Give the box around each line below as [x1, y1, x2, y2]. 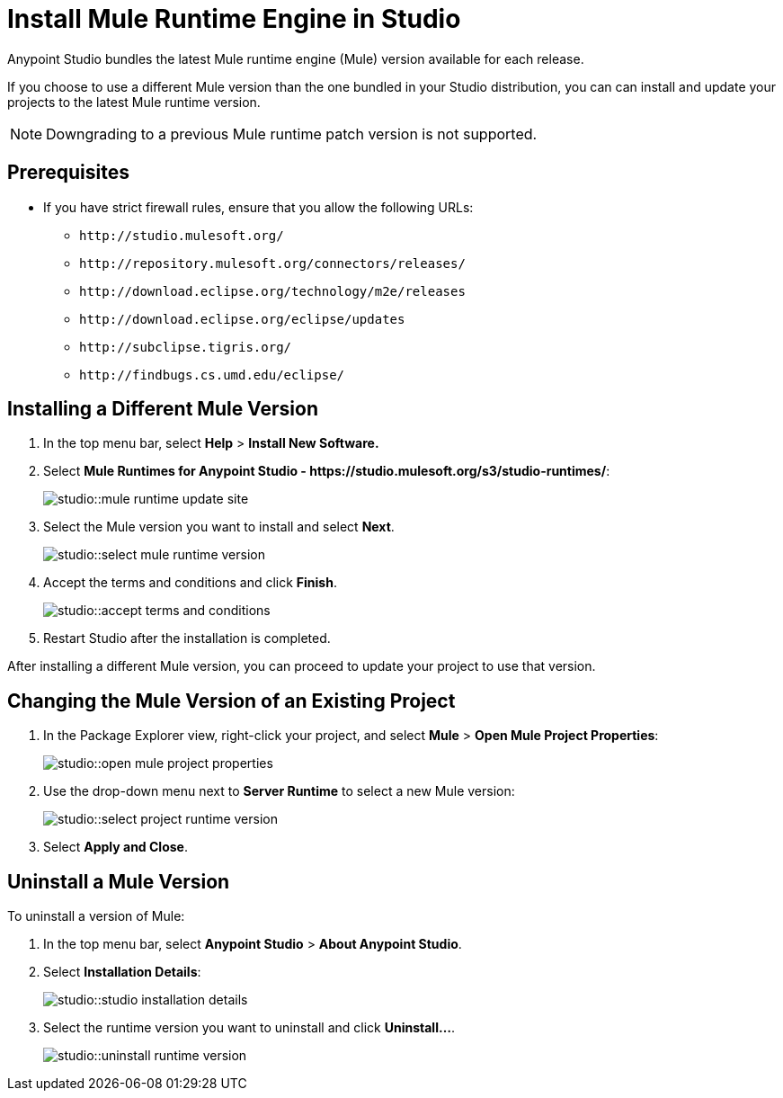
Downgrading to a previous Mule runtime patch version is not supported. [46, 124, 538, 143]
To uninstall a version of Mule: [7, 908, 185, 924]
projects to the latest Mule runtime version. [7, 94, 261, 110]
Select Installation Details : [43, 964, 201, 980]
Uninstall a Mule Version [7, 870, 230, 893]
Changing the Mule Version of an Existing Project [7, 689, 456, 712]
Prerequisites [7, 161, 129, 184]
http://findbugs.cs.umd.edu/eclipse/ [79, 367, 345, 382]
